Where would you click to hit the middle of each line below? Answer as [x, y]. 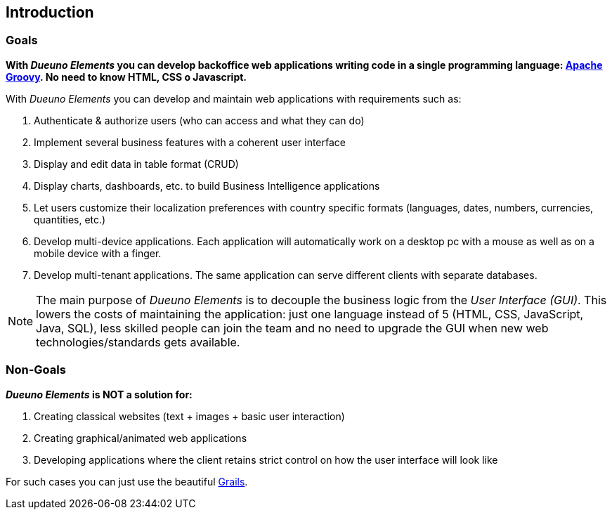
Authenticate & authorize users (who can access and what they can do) [199, 120]
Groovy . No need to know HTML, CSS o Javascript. [126, 77]
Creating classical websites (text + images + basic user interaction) [189, 416]
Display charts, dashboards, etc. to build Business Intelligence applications [207, 185]
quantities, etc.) [70, 219]
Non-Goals [36, 370]
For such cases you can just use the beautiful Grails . [127, 481]
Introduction [50, 12]
